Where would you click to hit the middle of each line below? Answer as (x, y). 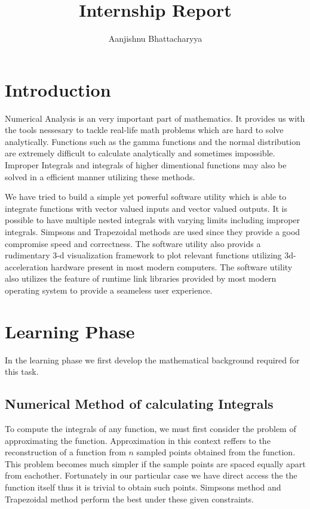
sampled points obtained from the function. (216, 452)
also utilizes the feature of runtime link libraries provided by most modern (141, 278)
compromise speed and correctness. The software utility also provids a (133, 243)
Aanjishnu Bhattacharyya (155, 38)
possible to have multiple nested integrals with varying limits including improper (153, 220)
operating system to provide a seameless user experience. (109, 290)
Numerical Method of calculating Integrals (139, 404)
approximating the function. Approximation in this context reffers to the (138, 440)
